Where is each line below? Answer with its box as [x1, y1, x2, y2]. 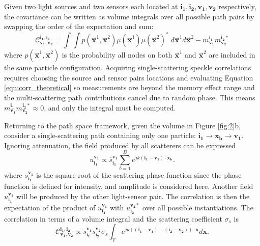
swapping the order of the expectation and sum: [4, 21, 154, 32]
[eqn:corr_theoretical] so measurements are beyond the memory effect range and [4, 82, 255, 93]
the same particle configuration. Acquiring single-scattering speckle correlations [4, 62, 251, 73]
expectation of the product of [4, 202, 96, 212]
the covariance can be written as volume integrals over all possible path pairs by [4, 11, 254, 21]
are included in [209, 49, 255, 60]
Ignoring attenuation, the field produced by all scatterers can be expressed [4, 140, 236, 150]
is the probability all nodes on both [62, 49, 172, 60]
